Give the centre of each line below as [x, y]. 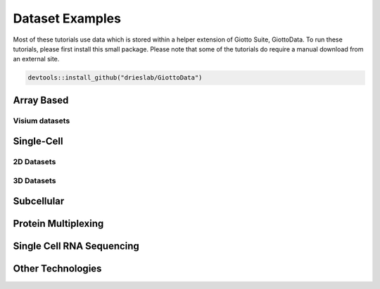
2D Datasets [34, 162]
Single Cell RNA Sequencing [76, 246]
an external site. [36, 59]
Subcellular [39, 201]
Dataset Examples [67, 18]
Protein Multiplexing [58, 224]
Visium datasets [42, 121]
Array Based [41, 100]
